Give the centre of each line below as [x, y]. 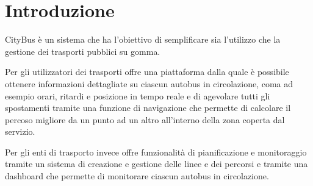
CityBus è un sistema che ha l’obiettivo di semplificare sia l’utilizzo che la [143, 39]
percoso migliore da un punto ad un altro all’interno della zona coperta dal [145, 119]
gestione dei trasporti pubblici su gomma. [83, 51]
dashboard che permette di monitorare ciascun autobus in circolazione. [137, 176]
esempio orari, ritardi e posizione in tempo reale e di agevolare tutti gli [138, 95]
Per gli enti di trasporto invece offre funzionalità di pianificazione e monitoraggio [156, 152]
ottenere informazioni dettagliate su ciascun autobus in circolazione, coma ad [149, 83]
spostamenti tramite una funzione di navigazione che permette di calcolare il [148, 108]
